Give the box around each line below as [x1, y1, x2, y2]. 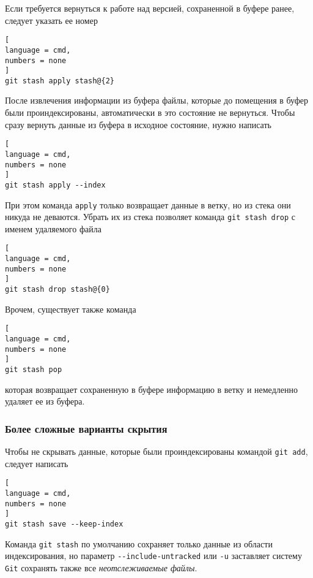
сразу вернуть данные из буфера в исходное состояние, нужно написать [5, 118, 271, 131]
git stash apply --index [5, 180, 106, 189]
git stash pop [5, 365, 62, 374]
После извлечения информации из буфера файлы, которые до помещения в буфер [5, 94, 309, 107]
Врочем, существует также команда [5, 302, 136, 315]
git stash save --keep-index [5, 519, 123, 528]
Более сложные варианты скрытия [5, 420, 168, 436]
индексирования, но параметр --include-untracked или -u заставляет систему [5, 549, 302, 562]
